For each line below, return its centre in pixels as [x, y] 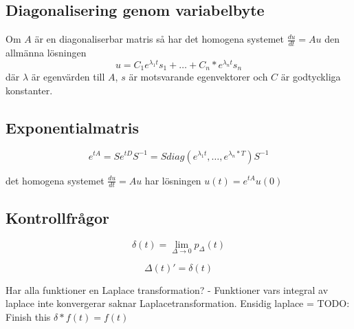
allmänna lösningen [46, 53]
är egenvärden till [68, 77]
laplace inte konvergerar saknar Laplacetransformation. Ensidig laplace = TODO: [178, 303]
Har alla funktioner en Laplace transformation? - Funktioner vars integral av [167, 289]
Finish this [28, 316]
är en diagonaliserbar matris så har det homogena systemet [159, 39]
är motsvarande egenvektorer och [198, 77]
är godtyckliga [311, 77]
